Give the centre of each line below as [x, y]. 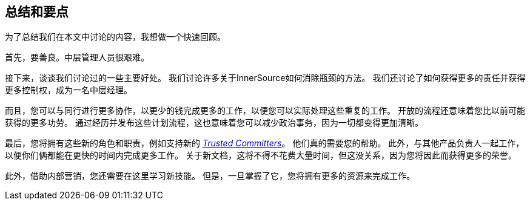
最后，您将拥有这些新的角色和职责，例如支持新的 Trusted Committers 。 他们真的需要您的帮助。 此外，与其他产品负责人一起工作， [265, 143]
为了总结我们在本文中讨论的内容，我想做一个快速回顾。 [115, 37]
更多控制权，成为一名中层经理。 [69, 90]
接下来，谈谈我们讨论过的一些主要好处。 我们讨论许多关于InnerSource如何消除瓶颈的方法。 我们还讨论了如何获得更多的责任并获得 [265, 78]
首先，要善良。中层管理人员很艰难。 [77, 57]
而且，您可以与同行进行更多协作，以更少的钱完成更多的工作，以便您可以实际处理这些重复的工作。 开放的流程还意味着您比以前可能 [265, 111]
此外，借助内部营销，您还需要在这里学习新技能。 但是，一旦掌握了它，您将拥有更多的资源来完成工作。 [210, 176]
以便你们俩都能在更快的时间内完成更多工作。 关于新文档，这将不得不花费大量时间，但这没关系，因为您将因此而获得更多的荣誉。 [261, 155]
